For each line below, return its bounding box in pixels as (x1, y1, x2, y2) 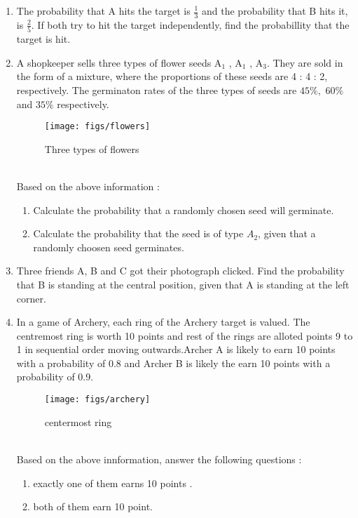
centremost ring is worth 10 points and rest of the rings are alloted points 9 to (16, 328, 353, 343)
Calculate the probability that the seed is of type (33, 226, 244, 241)
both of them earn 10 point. (33, 499, 153, 514)
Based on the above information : (16, 178, 160, 193)
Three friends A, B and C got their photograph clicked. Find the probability (16, 263, 345, 278)
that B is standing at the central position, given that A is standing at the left (16, 277, 350, 291)
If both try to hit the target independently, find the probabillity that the (37, 17, 350, 32)
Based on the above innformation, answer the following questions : (16, 451, 302, 466)
